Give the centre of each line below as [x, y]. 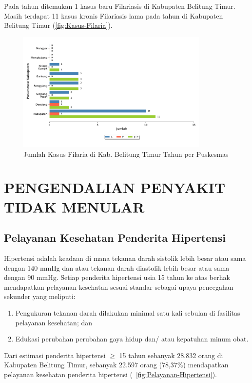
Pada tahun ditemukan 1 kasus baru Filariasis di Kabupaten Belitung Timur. [120, 6]
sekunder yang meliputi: [40, 296]
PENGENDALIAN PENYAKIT [115, 187]
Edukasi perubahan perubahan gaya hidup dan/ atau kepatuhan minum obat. [132, 339]
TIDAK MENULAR [74, 206]
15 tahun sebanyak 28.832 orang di [171, 355]
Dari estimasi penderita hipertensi [55, 355]
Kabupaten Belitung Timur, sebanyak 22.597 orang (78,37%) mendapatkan [116, 365]
